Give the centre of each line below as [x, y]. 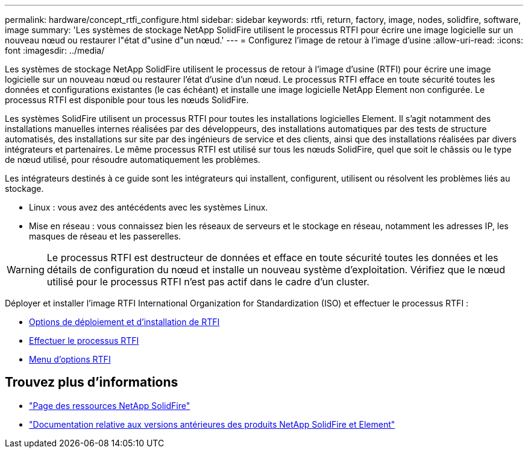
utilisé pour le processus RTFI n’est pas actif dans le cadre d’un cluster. [208, 282]
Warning [26, 270]
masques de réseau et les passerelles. [105, 236]
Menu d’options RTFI [70, 359]
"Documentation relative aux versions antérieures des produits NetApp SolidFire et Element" [212, 424]
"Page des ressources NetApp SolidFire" [110, 405]
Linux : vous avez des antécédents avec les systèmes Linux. [149, 207]
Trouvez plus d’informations [92, 382]
